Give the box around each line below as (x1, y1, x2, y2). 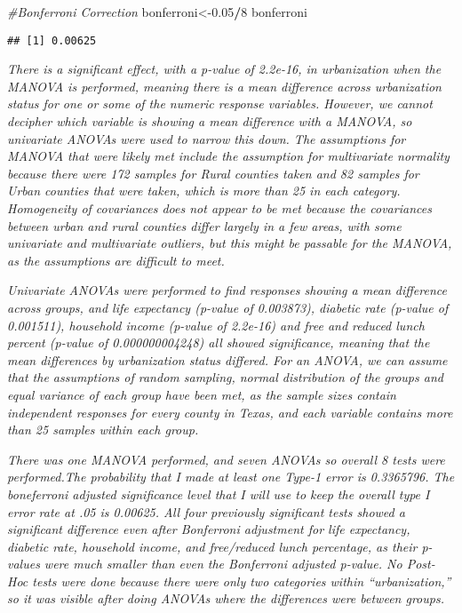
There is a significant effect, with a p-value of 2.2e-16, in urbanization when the (7, 60, 442, 78)
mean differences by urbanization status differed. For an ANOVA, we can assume (7, 350, 448, 369)
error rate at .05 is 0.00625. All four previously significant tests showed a (7, 502, 405, 521)
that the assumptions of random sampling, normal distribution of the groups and (7, 368, 443, 386)
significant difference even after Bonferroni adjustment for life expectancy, (7, 520, 410, 538)
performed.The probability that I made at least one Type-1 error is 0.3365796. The (7, 467, 455, 486)
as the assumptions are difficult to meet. (7, 251, 225, 269)
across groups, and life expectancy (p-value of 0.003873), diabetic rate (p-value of (7, 298, 449, 316)
